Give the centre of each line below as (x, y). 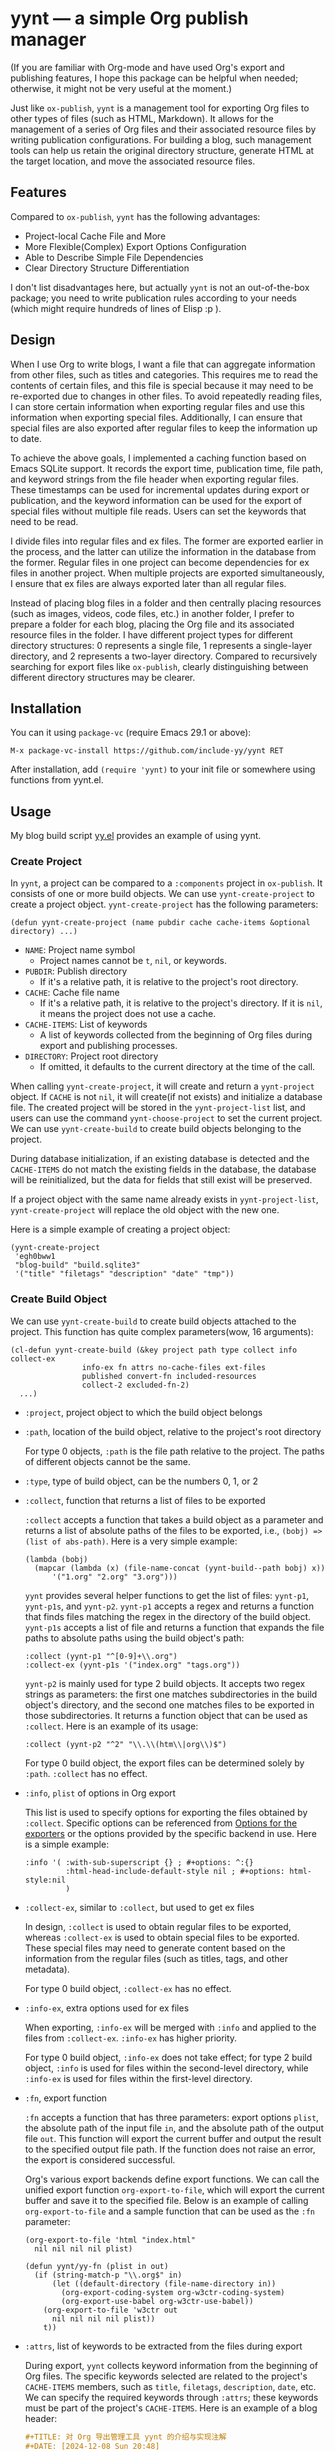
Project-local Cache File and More (95, 236)
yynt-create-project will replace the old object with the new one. (145, 1210)
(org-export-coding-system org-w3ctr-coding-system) (173, 2292)
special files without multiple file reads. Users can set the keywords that (158, 511)
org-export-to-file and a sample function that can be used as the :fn (170, 2211)
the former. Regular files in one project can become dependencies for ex (160, 562)
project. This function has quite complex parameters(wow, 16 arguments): (162, 1331)
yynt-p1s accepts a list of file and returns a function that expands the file (174, 1627)
